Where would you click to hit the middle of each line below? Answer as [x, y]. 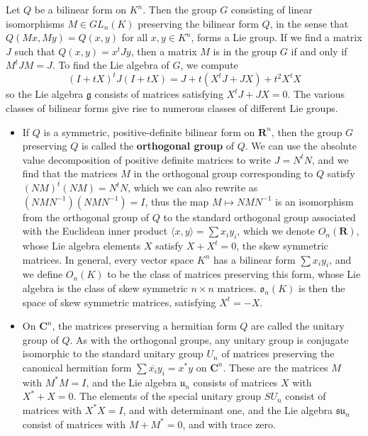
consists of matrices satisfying [159, 94]
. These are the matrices [275, 367]
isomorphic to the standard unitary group [113, 353]
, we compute [209, 65]
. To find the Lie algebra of [111, 65]
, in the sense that [309, 23]
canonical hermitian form [77, 367]
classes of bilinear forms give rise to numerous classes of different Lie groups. [172, 108]
